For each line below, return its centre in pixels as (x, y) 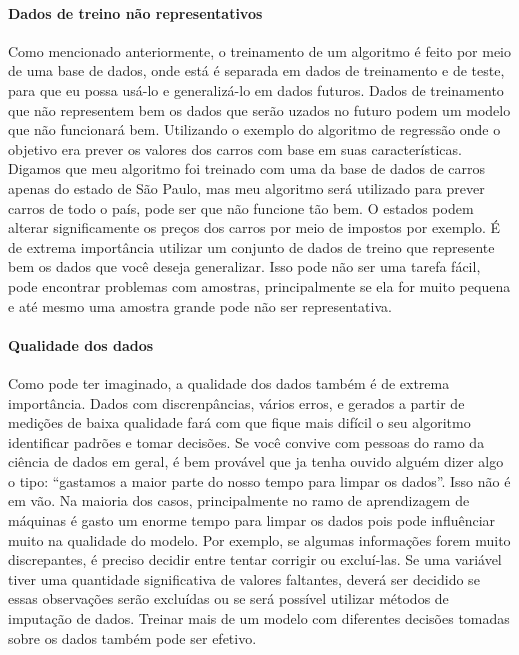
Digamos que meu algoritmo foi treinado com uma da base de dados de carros (247, 168)
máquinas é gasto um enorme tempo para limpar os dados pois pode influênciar (252, 520)
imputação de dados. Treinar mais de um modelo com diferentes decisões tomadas (259, 618)
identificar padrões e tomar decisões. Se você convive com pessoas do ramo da (246, 441)
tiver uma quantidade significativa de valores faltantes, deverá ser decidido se (244, 578)
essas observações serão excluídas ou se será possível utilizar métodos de (228, 598)
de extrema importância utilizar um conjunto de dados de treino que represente (251, 246)
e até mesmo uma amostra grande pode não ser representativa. (200, 305)
